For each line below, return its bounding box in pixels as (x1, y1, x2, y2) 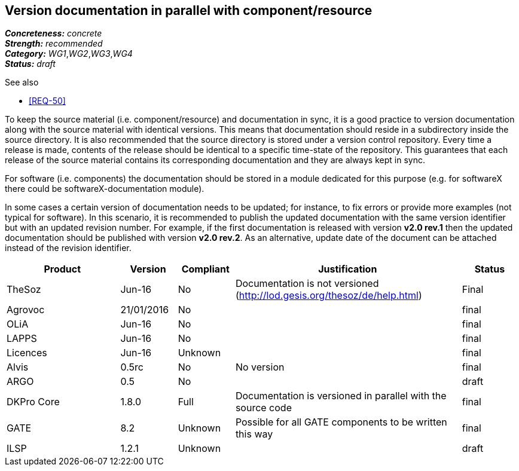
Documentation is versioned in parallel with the (235, 390, 447, 402)
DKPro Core (7, 396, 60, 408)
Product (44, 263, 81, 276)
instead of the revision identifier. (5, 243, 132, 253)
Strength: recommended (5, 38, 103, 49)
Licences (7, 347, 47, 359)
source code (235, 402, 292, 414)
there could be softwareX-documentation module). (5, 183, 204, 194)
